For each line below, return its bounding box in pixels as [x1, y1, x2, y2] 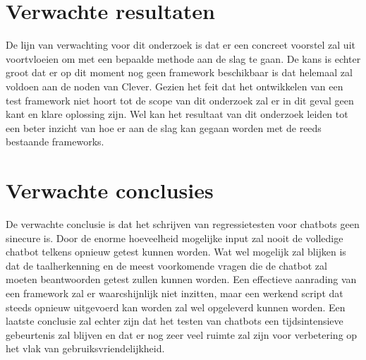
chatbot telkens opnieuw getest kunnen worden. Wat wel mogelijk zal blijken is [6, 244, 346, 259]
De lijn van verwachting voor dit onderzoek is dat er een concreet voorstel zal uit [6, 37, 355, 52]
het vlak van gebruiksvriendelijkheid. [6, 341, 165, 356]
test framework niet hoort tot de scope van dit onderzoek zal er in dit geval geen [6, 92, 354, 107]
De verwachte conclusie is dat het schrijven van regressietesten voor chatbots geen [6, 217, 360, 231]
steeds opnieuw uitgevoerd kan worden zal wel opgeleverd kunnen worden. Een [6, 299, 346, 314]
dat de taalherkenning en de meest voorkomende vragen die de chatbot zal [6, 258, 327, 272]
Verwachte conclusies [6, 176, 214, 205]
